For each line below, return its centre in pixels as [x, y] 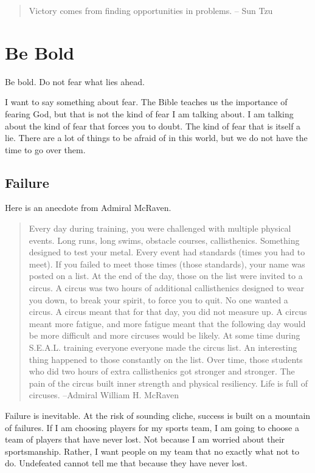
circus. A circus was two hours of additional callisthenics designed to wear [167, 288]
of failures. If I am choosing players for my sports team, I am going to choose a [152, 427]
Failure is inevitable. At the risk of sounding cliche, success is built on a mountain [158, 415]
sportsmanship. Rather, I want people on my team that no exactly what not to [152, 451]
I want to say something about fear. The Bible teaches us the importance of [146, 102]
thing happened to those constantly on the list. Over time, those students [166, 359]
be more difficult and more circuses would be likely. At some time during [164, 335]
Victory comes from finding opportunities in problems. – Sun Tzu [151, 10]
